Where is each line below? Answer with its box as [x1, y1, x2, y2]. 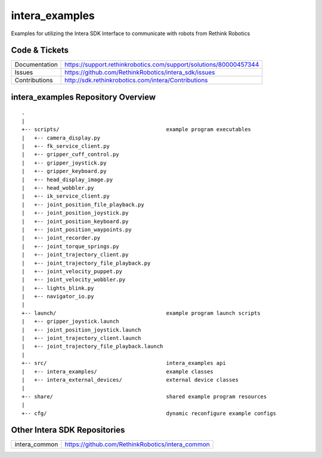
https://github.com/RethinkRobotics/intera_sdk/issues [64, 69, 215, 77]
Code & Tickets [11, 45, 69, 55]
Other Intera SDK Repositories [11, 425, 125, 435]
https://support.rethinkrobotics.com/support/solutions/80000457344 [64, 60, 259, 69]
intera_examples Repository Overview [11, 92, 156, 102]
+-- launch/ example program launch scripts [21, 310, 261, 316]
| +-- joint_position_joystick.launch [21, 326, 141, 333]
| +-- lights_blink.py [21, 284, 94, 292]
